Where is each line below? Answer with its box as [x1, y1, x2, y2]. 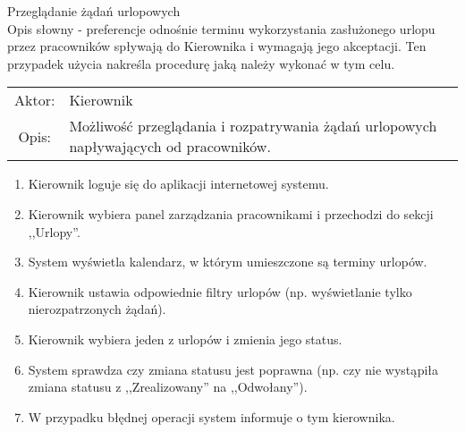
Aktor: [14, 89, 55, 111]
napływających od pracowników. [69, 136, 271, 157]
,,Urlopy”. [28, 222, 80, 241]
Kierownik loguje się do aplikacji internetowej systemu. [28, 174, 329, 193]
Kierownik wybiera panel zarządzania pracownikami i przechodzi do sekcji [28, 204, 434, 223]
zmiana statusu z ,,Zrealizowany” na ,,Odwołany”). [28, 377, 308, 396]
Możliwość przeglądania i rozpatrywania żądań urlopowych [69, 115, 437, 137]
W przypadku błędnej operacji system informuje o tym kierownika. [28, 407, 395, 426]
